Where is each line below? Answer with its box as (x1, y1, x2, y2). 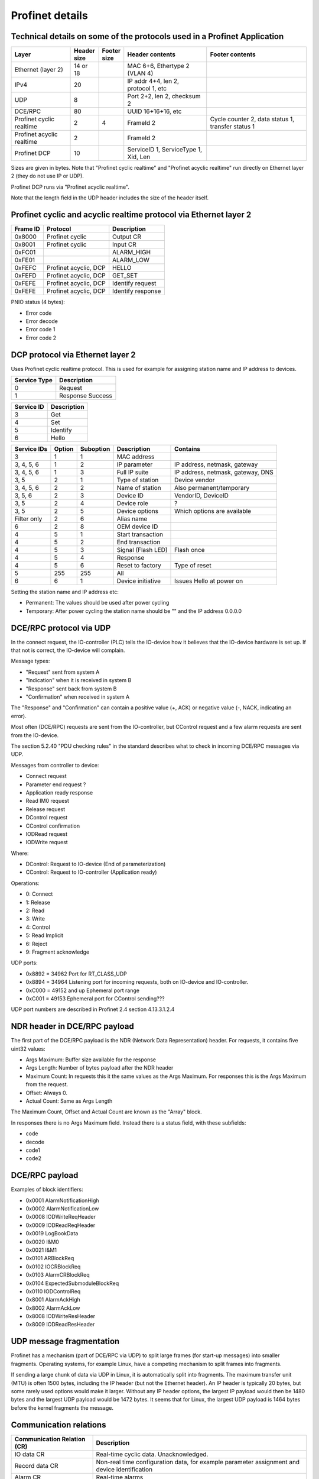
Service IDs (14, 445, 48, 453)
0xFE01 (14, 256, 35, 264)
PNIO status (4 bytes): (11, 299, 65, 306)
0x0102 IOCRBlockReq (25, 1263, 81, 1270)
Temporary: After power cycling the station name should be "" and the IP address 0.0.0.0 (25, 607, 242, 615)
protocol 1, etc (127, 85, 167, 93)
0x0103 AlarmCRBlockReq (25, 1271, 90, 1278)
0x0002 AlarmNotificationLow (25, 1204, 99, 1212)
